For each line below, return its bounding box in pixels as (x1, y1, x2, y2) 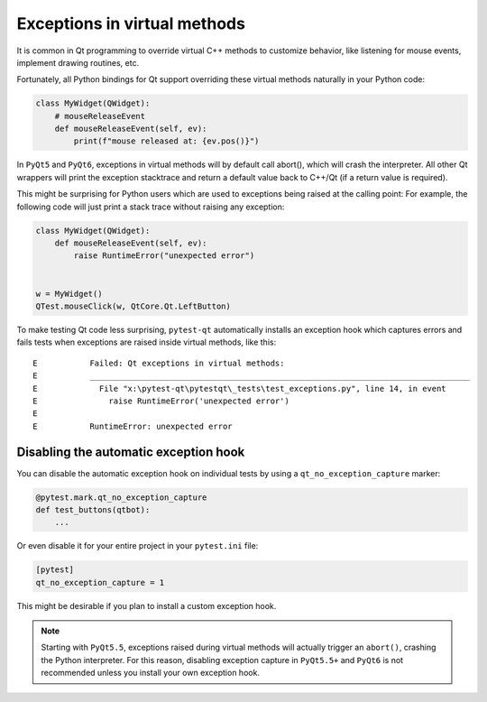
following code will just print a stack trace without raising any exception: (16, 201, 285, 212)
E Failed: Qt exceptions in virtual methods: (32, 357, 285, 368)
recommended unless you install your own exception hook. (41, 668, 261, 679)
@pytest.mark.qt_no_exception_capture (35, 492, 207, 503)
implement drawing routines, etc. (16, 57, 140, 68)
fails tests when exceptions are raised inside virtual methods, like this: (16, 337, 277, 347)
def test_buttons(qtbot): (35, 504, 151, 514)
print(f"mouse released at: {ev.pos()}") (73, 136, 260, 146)
